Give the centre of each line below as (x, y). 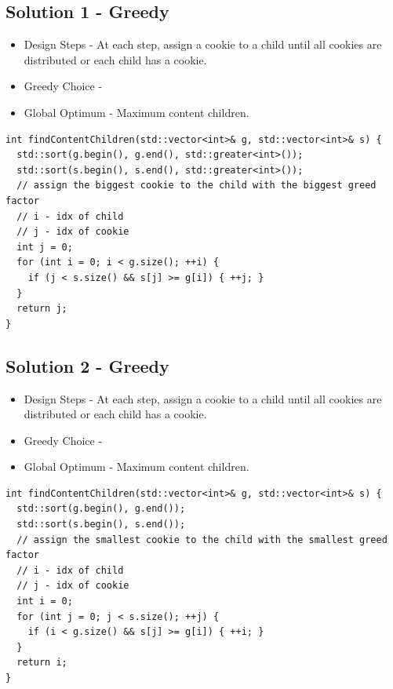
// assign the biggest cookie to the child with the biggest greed (196, 186)
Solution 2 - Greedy (87, 365)
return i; (42, 663)
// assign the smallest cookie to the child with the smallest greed (202, 540)
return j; (42, 309)
